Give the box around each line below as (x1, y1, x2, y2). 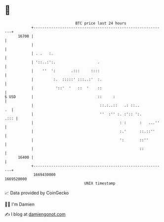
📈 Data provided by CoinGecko (4, 190, 69, 196)
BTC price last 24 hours (75, 21, 126, 26)
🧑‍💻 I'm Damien (4, 201, 35, 207)
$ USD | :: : (4, 94, 116, 99)
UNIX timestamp (84, 180, 116, 186)
